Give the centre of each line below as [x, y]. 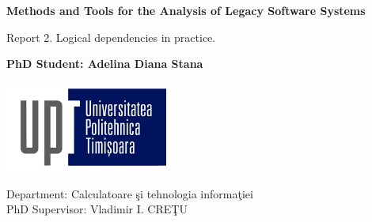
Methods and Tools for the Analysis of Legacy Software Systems [186, 10]
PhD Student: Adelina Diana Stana [105, 64]
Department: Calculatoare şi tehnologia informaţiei [130, 193]
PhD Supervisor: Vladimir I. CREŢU [97, 209]
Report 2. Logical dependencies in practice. [111, 37]
